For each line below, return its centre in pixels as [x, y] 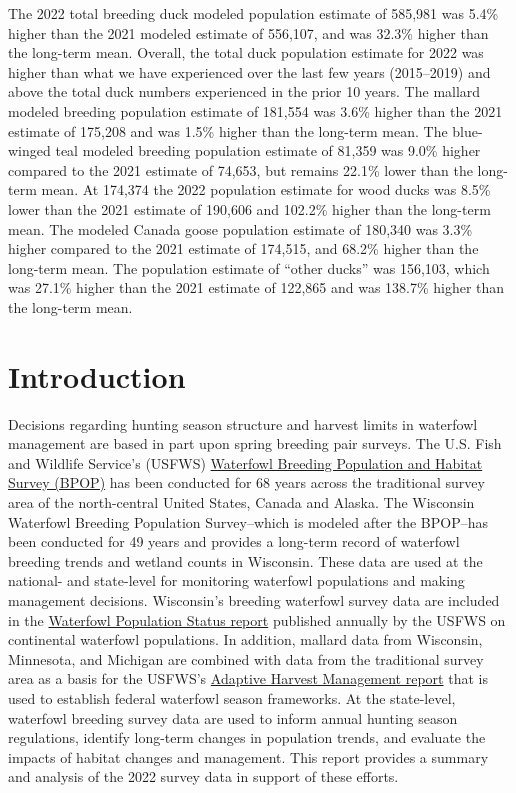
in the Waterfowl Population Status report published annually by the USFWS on [257, 619]
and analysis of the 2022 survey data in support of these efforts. [203, 776]
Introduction [97, 375]
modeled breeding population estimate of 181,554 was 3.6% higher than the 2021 [255, 110]
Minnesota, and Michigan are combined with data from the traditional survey [246, 658]
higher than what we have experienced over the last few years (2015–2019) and [249, 71]
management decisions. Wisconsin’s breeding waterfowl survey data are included [254, 599]
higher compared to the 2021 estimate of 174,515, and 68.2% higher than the [243, 248]
